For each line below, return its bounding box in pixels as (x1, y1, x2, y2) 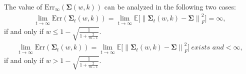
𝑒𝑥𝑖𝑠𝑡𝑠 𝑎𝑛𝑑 (191, 44, 224, 51)
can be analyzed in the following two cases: (104, 1, 236, 11)
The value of (4, 1, 42, 11)
